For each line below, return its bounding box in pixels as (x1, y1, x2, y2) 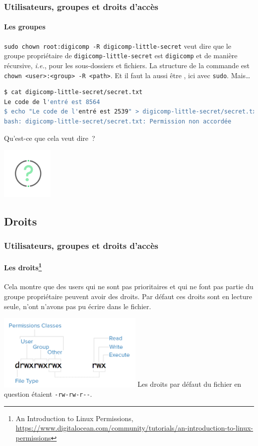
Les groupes (4, 21, 46, 32)
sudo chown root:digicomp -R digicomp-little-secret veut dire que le (4, 40, 231, 51)
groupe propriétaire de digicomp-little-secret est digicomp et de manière (4, 50, 238, 61)
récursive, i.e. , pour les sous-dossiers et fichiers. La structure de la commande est (4, 60, 250, 70)
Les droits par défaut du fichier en (137, 379, 242, 389)
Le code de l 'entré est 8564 (4, 98, 100, 106)
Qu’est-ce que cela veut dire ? (4, 132, 95, 143)
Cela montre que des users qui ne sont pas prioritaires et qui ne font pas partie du (4, 281, 254, 292)
